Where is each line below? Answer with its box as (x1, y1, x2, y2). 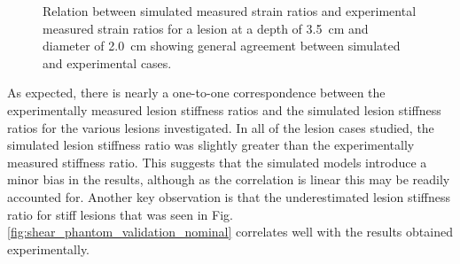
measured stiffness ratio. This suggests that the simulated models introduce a (7, 152, 427, 171)
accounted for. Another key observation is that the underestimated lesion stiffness (7, 187, 451, 206)
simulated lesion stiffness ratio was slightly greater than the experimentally (7, 136, 415, 154)
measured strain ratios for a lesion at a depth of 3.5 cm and (43, 19, 369, 37)
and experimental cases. (43, 53, 172, 72)
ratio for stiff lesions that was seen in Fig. (7, 205, 233, 223)
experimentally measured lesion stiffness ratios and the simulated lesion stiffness (7, 100, 441, 119)
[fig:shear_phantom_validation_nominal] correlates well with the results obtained (7, 222, 453, 241)
